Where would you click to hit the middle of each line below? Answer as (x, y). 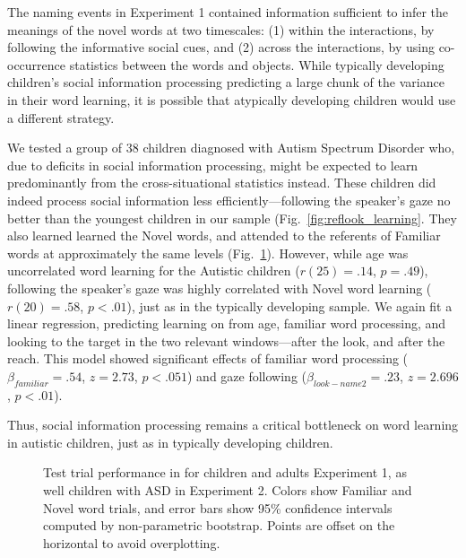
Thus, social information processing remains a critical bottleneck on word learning (233, 425)
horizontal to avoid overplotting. (132, 542)
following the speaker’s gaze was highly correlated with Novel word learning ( (220, 288)
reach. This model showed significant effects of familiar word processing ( (208, 358)
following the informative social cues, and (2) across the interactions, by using (221, 47)
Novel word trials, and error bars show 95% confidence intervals (218, 507)
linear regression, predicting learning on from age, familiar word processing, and (227, 323)
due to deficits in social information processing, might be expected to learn (213, 165)
